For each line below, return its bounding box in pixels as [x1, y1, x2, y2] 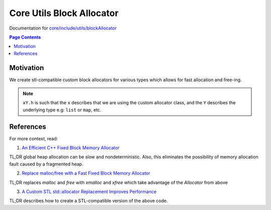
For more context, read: [9, 135, 58, 141]
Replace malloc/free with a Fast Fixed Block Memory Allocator [22, 170, 151, 176]
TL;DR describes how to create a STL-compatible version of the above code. [9, 198, 168, 204]
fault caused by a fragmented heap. [9, 161, 84, 167]
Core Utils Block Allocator [9, 8, 119, 19]
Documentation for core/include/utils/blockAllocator [9, 25, 117, 31]
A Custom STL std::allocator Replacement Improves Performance [22, 188, 157, 195]
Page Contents [9, 34, 41, 40]
